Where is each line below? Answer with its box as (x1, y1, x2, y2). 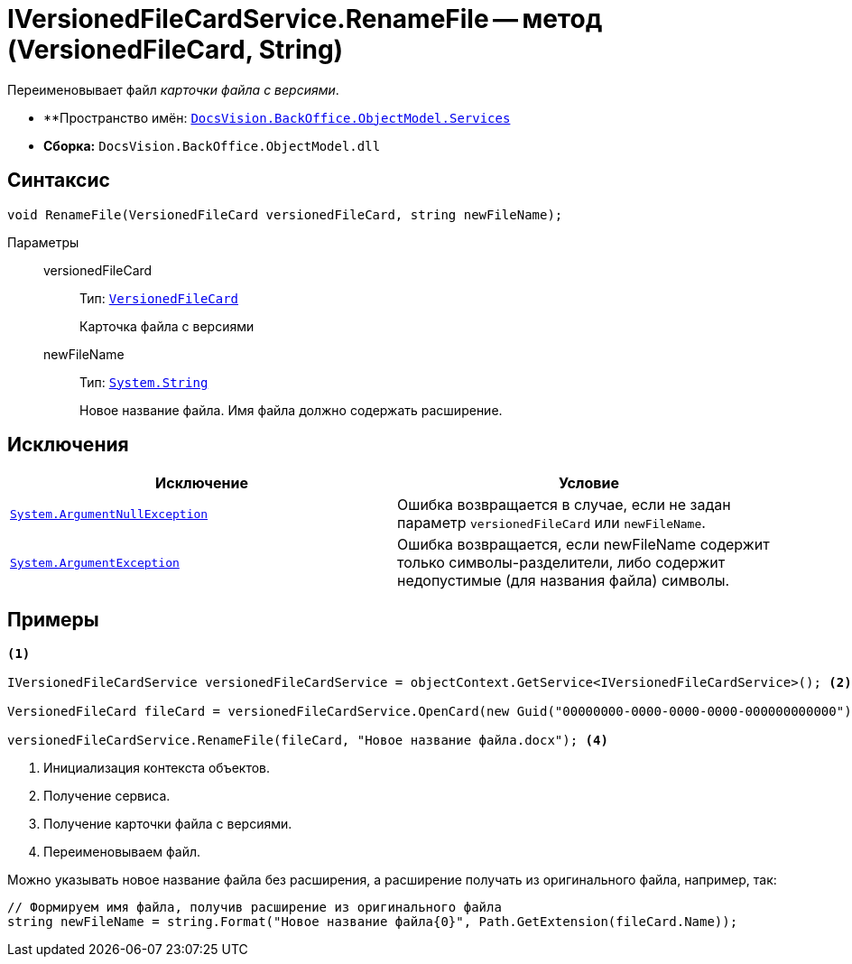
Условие (559, 474, 619, 493)
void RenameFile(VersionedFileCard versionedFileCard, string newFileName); (7, 207, 563, 222)
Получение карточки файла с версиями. (43, 816, 292, 832)
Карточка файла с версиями (79, 318, 255, 334)
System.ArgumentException (10, 555, 180, 570)
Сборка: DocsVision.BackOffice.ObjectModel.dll (43, 137, 381, 153)
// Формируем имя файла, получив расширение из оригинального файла (7, 900, 502, 915)
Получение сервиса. (43, 788, 171, 804)
